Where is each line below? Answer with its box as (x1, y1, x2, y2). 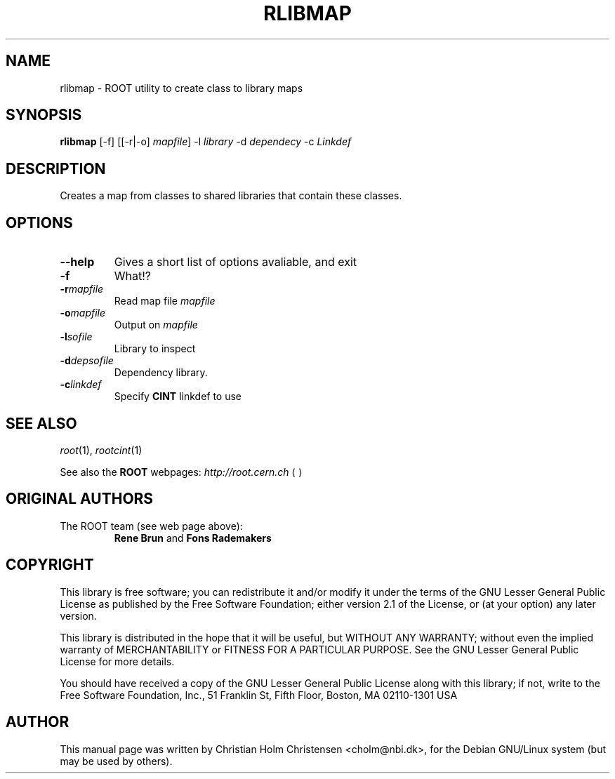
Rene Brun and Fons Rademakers (114, 531, 272, 544)
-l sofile (60, 331, 93, 343)
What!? (114, 269, 152, 284)
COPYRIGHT (6, 556, 94, 574)
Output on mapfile (114, 319, 198, 331)
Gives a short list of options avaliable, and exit (114, 255, 357, 269)
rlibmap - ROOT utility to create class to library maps (60, 81, 303, 94)
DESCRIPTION (6, 159, 106, 178)
